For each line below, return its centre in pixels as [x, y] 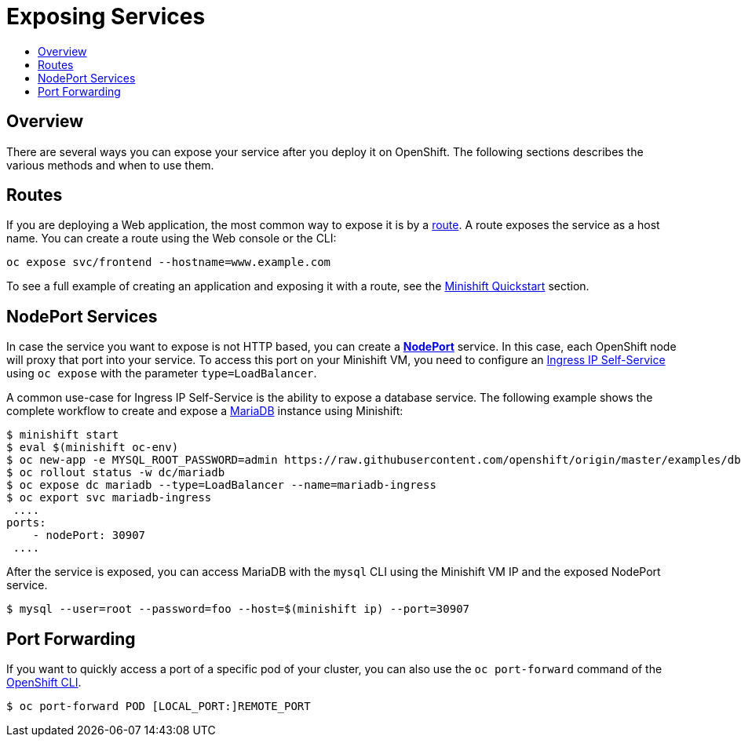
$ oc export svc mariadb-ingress [109, 498]
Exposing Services [106, 16]
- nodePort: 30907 [89, 535]
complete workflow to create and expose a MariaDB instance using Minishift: [205, 411]
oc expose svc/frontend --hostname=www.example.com [169, 262]
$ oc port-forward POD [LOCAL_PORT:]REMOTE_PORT [159, 707]
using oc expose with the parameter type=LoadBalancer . [162, 373]
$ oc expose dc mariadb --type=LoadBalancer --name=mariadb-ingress [221, 485]
